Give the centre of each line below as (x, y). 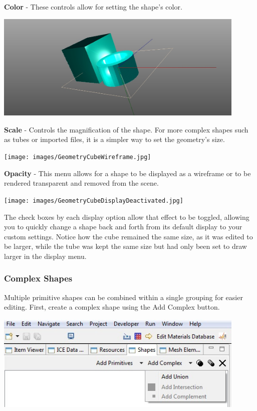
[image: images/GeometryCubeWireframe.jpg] (78, 157)
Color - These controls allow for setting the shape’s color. (93, 7)
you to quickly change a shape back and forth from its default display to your (123, 227)
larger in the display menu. (45, 256)
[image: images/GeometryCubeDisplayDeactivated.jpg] (94, 200)
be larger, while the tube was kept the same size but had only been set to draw (125, 246)
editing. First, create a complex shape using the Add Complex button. (112, 307)
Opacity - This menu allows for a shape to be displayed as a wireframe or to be (127, 173)
